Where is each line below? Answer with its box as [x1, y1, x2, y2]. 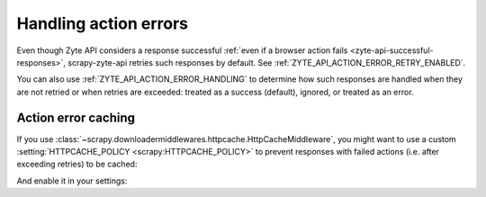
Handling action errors [16, 13, 189, 33]
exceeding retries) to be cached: [16, 158, 138, 170]
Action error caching [16, 110, 135, 125]
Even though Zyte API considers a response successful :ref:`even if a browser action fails [16, 45, 348, 56]
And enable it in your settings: [16, 175, 128, 186]
